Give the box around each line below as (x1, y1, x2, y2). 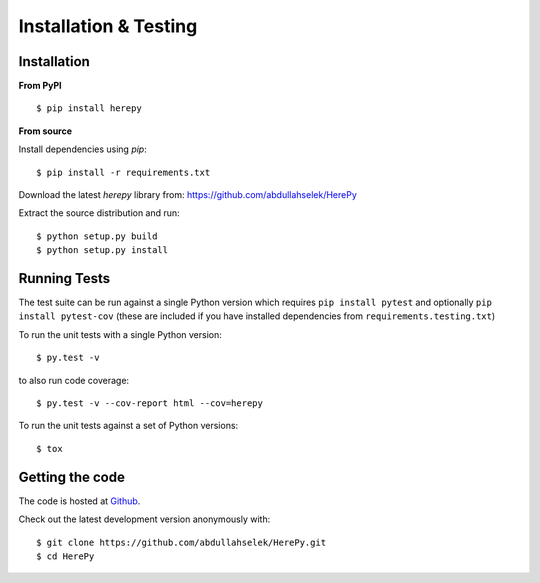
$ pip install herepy (36, 103, 142, 114)
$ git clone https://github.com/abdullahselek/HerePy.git (36, 536, 327, 548)
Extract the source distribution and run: (18, 207, 180, 219)
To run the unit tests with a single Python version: (18, 328, 222, 340)
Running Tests (18, 270, 110, 287)
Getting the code (18, 468, 125, 485)
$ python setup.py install (36, 245, 169, 256)
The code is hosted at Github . (18, 495, 141, 507)
